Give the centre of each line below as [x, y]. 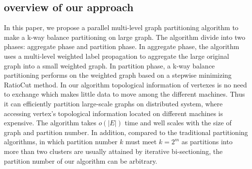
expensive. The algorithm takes [50, 123]
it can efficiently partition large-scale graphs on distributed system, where [113, 103]
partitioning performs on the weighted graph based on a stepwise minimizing [118, 75]
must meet [141, 142]
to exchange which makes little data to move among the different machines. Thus [125, 94]
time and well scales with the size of [178, 123]
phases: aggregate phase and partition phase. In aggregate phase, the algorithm [122, 46]
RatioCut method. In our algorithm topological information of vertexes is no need [126, 84]
